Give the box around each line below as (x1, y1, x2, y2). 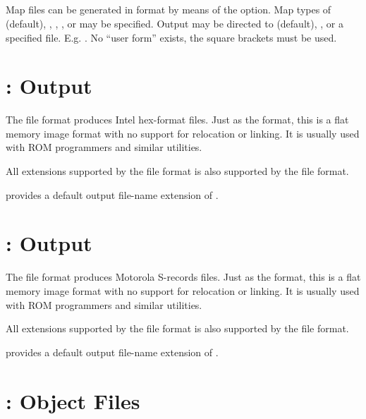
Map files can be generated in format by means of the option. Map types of (6, 2, 331, 17)
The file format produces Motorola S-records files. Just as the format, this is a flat (6, 269, 361, 284)
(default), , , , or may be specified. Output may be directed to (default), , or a (6, 16, 343, 30)
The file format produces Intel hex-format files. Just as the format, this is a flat (6, 112, 349, 127)
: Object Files (6, 386, 140, 415)
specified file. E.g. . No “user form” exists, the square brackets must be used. (6, 30, 337, 44)
